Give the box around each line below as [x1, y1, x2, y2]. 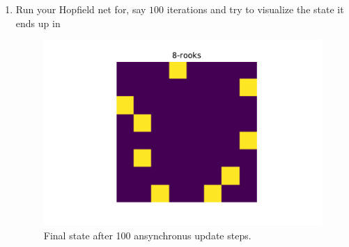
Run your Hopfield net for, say [15, 2, 146, 16]
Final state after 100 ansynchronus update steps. [43, 228, 251, 242]
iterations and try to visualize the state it [166, 2, 344, 16]
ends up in [15, 15, 61, 30]
